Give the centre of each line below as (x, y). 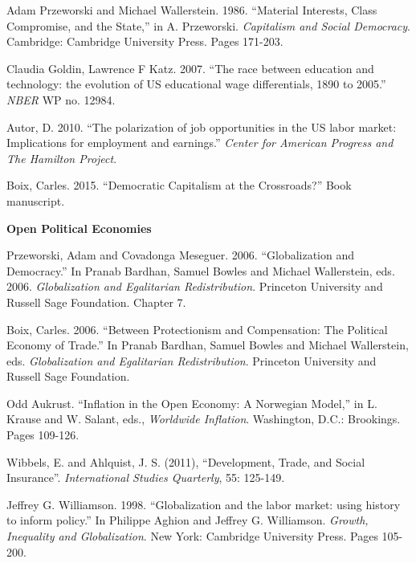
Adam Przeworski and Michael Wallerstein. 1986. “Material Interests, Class (192, 10)
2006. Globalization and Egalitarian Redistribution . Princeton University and (195, 286)
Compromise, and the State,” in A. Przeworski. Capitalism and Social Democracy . (209, 25)
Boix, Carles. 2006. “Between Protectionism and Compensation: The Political (197, 329)
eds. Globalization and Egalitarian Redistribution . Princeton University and (192, 360)
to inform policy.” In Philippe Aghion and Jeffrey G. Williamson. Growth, (188, 520)
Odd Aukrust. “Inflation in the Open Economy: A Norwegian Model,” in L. (192, 403)
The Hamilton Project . (62, 158)
